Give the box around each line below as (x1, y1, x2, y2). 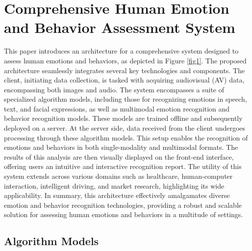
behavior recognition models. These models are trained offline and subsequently (4, 113, 243, 123)
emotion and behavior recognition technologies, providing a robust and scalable (4, 199, 242, 210)
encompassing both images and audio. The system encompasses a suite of (4, 84, 225, 94)
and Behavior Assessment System (4, 17, 235, 37)
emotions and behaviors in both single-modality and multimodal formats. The (4, 142, 238, 152)
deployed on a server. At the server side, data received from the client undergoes (4, 123, 246, 133)
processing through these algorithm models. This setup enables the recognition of (4, 132, 248, 142)
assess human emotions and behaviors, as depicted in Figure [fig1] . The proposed (4, 55, 247, 65)
